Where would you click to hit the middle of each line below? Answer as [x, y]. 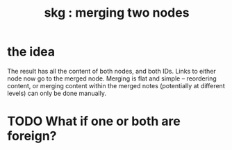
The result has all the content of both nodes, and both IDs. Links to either [112, 71]
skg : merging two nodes [117, 13]
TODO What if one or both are [94, 121]
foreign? [32, 136]
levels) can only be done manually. [57, 93]
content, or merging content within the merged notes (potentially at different [116, 85]
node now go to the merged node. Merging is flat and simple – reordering [112, 78]
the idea [31, 52]
